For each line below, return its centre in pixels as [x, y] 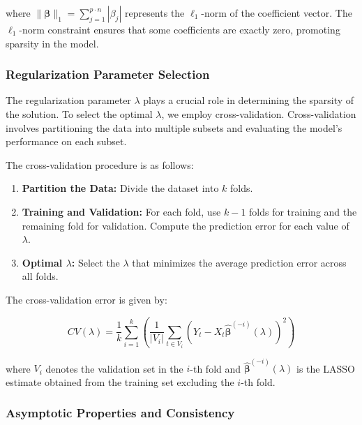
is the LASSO [326, 368]
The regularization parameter [68, 100]
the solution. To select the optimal [79, 114]
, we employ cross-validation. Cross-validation [259, 114]
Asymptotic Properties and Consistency [120, 413]
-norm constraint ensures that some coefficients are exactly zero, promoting [180, 29]
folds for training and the [303, 211]
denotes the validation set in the [114, 368]
